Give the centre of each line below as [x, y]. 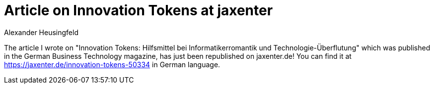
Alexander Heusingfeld [41, 32]
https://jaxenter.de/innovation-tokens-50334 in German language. [112, 64]
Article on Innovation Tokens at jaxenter [139, 10]
